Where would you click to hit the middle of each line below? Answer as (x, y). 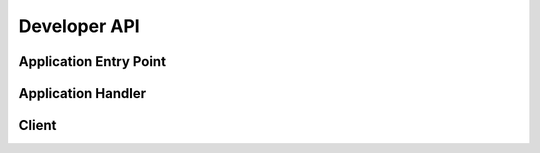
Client (37, 125)
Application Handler (82, 93)
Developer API (79, 26)
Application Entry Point (92, 61)
